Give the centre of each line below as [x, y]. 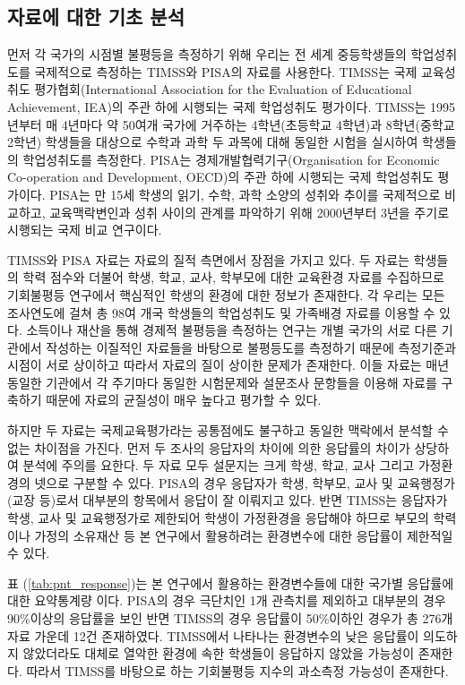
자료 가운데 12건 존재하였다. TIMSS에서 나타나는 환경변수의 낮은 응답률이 [213, 635]
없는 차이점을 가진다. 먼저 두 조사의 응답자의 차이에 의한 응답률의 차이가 [209, 447]
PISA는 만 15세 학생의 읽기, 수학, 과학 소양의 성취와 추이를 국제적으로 [245, 194]
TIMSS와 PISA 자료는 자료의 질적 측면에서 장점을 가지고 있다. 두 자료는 [208, 259]
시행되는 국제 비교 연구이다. [85, 230]
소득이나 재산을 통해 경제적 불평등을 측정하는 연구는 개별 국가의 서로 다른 [232, 330]
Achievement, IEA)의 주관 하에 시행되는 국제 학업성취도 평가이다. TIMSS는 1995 [232, 106]
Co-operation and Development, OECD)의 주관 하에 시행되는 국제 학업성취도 [220, 177]
